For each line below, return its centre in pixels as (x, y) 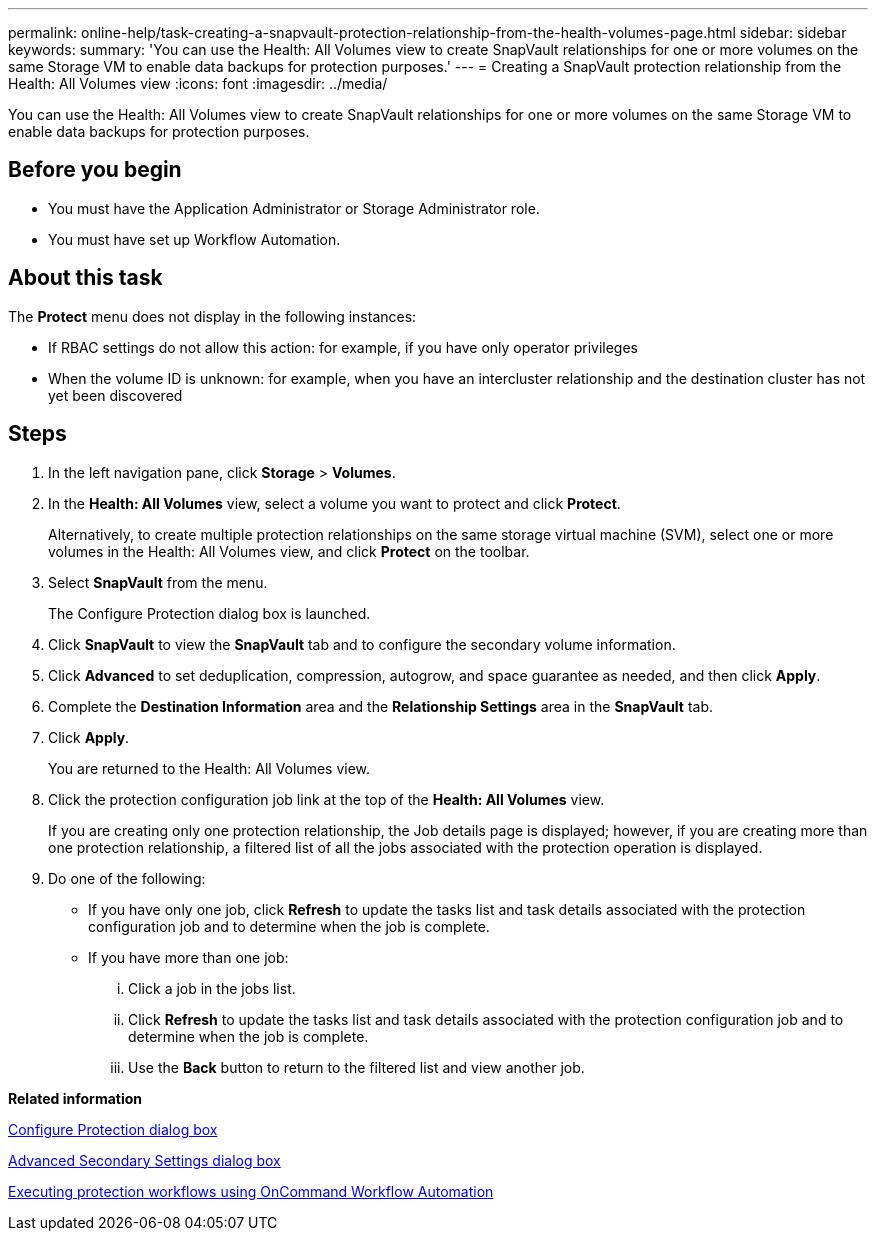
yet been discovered (115, 395)
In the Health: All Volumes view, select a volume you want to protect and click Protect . (334, 503)
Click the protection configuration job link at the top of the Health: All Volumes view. (326, 799)
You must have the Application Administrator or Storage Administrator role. (294, 208)
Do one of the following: (127, 878)
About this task (85, 278)
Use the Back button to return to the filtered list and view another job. (356, 1067)
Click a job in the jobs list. (212, 988)
